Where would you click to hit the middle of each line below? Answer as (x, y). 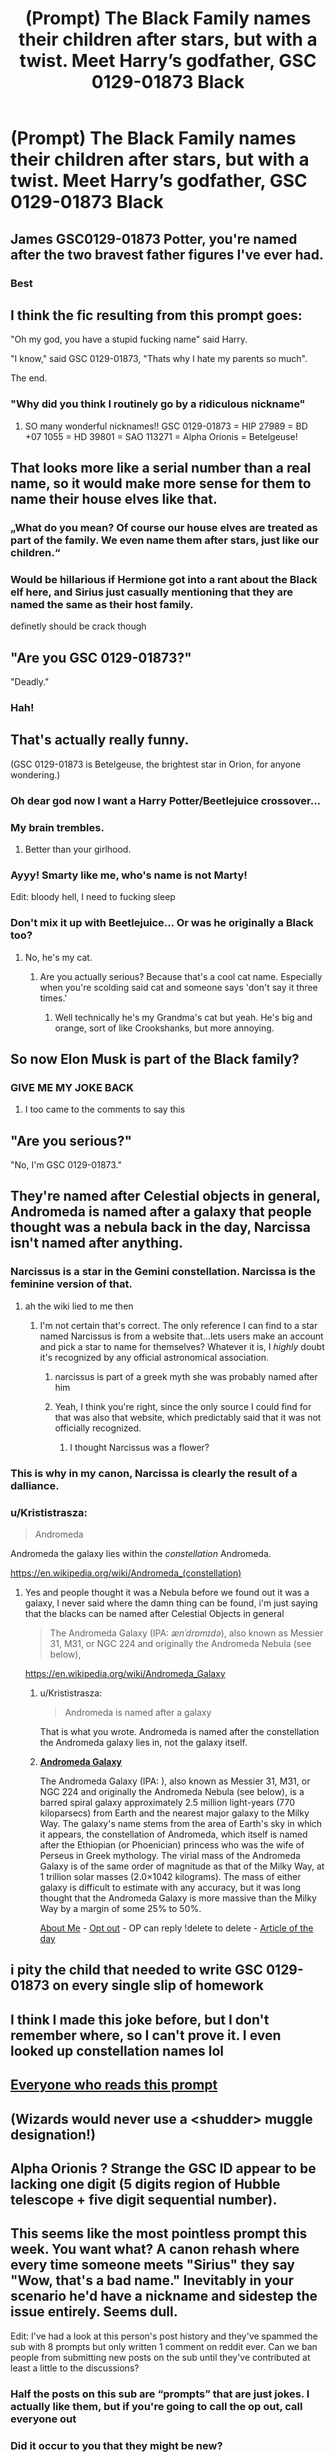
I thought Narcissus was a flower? (139, 1447)
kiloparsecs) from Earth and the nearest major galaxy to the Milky (174, 1813)
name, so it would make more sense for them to (161, 483)
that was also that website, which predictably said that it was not (188, 1417)
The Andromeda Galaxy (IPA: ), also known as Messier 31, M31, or (175, 1781)
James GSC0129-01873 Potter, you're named (154, 238)
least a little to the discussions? (75, 2368)
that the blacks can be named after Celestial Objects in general (154, 1613)
